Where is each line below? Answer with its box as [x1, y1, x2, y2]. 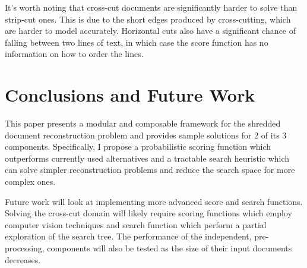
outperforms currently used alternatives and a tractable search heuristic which [5, 152, 290, 164]
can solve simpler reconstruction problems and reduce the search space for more [5, 163, 295, 176]
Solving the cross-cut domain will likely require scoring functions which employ [5, 207, 292, 219]
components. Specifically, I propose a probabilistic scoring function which [5, 140, 271, 153]
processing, [5, 242, 45, 254]
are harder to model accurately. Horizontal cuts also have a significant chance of [5, 24, 296, 37]
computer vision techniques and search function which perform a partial [5, 218, 267, 231]
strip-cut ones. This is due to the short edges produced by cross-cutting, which [5, 12, 291, 25]
